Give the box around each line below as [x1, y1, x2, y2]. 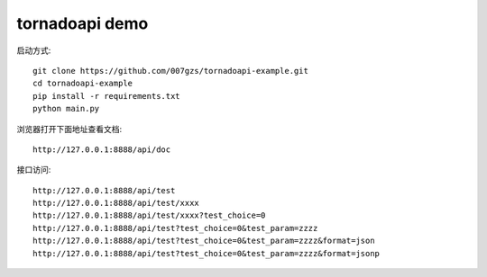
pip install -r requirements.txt [32, 91, 180, 101]
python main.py [32, 103, 100, 114]
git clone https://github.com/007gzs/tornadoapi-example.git [32, 66, 308, 76]
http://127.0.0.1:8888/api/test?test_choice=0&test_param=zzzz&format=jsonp [32, 248, 381, 258]
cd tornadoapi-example [32, 78, 133, 89]
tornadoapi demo [16, 13, 149, 33]
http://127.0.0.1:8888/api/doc [32, 144, 171, 155]
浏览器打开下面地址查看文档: [16, 123, 123, 134]
